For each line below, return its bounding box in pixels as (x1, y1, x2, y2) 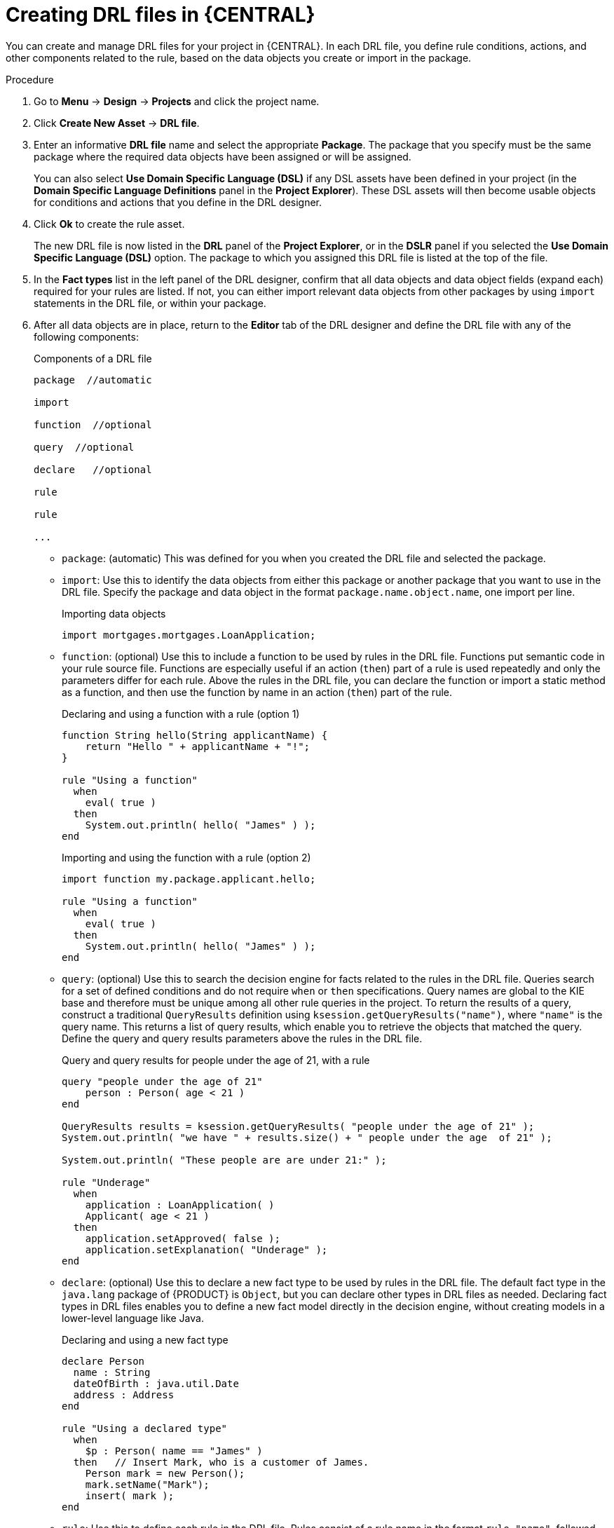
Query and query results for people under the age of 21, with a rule (62, 1053, 370, 1066)
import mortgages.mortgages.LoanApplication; (62, 629, 316, 641)
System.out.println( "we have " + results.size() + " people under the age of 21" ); (62, 1131, 552, 1143)
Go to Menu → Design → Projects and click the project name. (34, 95, 320, 107)
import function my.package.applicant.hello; (62, 873, 316, 885)
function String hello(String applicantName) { (62, 729, 328, 741)
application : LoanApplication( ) (85, 1199, 275, 1210)
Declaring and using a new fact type (62, 1333, 228, 1346)
